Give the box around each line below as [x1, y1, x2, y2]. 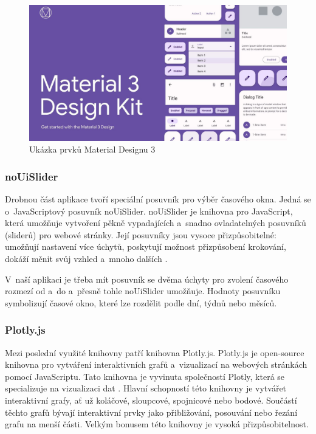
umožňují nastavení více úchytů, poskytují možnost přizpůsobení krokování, [5, 240, 286, 253]
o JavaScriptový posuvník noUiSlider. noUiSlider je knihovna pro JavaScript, [5, 204, 293, 217]
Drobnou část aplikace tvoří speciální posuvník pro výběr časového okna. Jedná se [5, 193, 311, 205]
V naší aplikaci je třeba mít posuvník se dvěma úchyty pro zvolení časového [5, 272, 289, 285]
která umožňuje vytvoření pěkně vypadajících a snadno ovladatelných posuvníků [5, 216, 306, 229]
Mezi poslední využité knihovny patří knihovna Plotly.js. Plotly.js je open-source [5, 346, 304, 359]
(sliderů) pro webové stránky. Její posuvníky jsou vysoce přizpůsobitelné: [5, 228, 276, 241]
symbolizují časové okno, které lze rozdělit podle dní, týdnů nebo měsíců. [5, 296, 277, 309]
